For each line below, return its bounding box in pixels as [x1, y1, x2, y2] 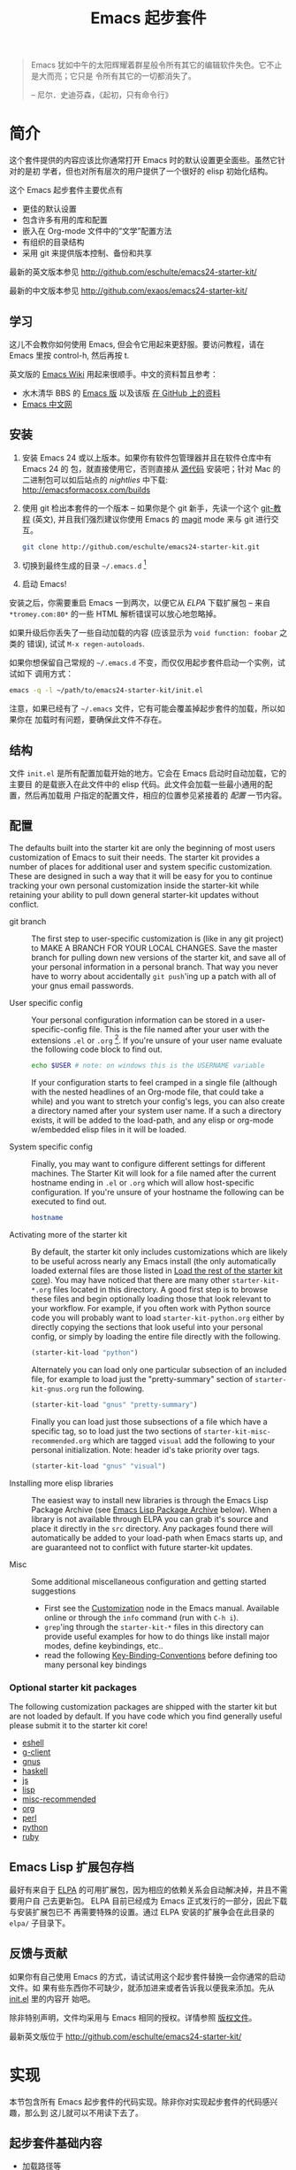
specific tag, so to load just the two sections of [31, 1425, 201, 1436]
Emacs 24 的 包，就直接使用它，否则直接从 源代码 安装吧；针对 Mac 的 [21, 463, 281, 474]
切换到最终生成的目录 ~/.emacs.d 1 [21, 559, 148, 571]
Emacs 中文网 [21, 398, 72, 409]
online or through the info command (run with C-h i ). [43, 1612, 239, 1623]
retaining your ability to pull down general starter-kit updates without [9, 889, 259, 900]
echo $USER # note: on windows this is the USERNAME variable [31, 1062, 265, 1070]
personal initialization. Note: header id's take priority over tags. [31, 1444, 261, 1455]
